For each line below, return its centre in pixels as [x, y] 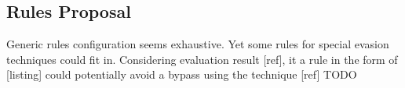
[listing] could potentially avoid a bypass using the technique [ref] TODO [182, 74]
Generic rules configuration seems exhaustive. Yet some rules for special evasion [198, 44]
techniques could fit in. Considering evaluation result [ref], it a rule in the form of [202, 59]
